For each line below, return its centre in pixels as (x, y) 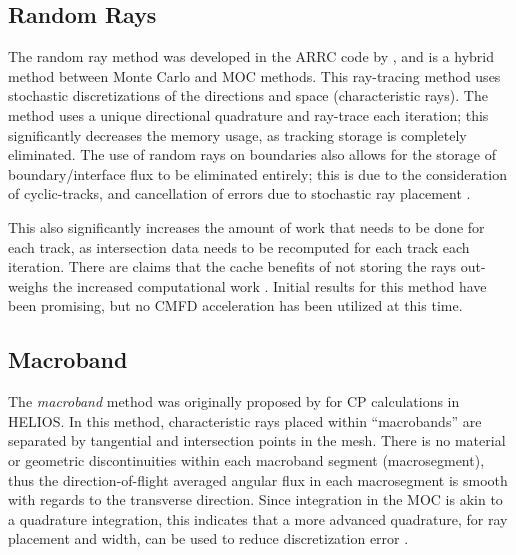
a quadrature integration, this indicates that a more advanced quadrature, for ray (258, 518)
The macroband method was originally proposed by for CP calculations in (234, 401)
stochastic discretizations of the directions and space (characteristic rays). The (248, 95)
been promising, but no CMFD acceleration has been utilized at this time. (235, 305)
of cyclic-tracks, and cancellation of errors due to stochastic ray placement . (239, 193)
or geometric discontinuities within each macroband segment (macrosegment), (246, 459)
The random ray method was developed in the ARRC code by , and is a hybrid (251, 56)
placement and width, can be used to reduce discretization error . (208, 538)
